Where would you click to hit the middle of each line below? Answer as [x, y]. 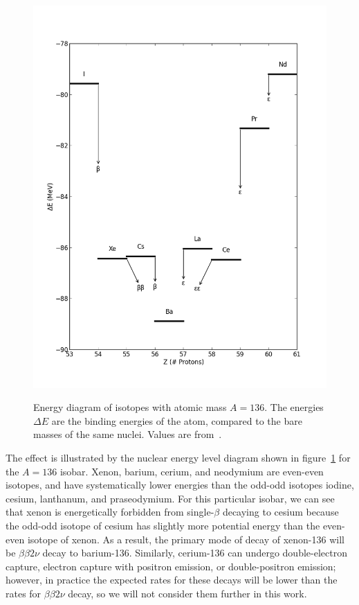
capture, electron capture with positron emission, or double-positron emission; [171, 566]
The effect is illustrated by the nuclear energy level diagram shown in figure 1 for [178, 458]
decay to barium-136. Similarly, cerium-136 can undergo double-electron [195, 553]
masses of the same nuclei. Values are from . [128, 434]
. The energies [294, 407]
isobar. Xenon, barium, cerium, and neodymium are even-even [192, 471]
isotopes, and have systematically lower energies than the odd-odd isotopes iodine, [180, 485]
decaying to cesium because [280, 512]
